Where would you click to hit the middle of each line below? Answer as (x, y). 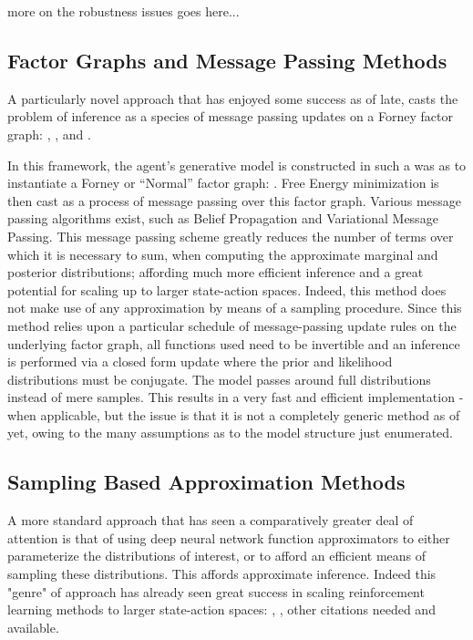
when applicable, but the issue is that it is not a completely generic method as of (234, 414)
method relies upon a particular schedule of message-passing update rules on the (232, 325)
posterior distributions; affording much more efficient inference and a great (216, 272)
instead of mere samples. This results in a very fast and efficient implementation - (236, 397)
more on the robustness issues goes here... (123, 11)
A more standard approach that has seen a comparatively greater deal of (211, 520)
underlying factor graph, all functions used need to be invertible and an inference (234, 343)
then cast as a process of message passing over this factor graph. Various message (235, 200)
